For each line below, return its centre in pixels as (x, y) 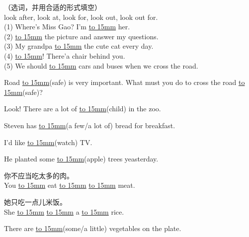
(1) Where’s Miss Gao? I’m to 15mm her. (67, 27)
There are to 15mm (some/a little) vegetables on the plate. (93, 228)
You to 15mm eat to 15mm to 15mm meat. (70, 185)
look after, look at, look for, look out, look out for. (81, 17)
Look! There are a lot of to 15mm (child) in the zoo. (83, 109)
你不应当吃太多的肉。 (39, 175)
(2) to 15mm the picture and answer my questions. (81, 36)
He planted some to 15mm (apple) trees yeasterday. (81, 159)
